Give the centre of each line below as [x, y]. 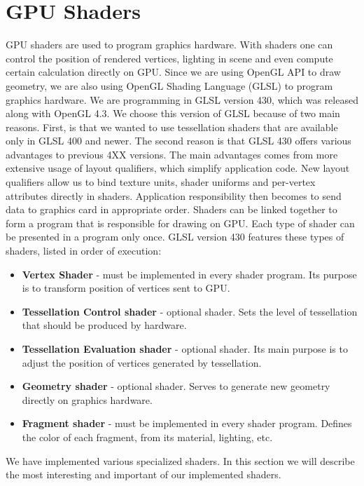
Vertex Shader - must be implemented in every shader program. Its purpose [189, 274]
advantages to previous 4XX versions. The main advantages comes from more [172, 154]
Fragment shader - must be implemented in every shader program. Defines [187, 423]
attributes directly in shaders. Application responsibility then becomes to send [174, 195]
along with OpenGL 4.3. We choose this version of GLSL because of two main [173, 113]
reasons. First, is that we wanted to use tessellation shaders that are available [172, 127]
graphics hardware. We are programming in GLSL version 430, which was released [182, 99]
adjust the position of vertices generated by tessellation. [142, 362]
